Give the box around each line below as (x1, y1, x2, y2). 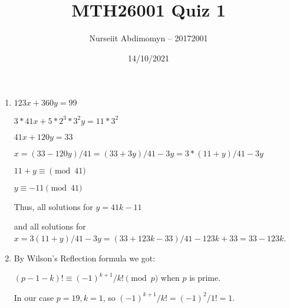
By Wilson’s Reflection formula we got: (14, 251, 156, 264)
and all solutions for (14, 220, 86, 232)
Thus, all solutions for (14, 200, 93, 212)
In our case (14, 291, 54, 303)
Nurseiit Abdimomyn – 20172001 (89, 32, 208, 44)
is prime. (189, 271, 221, 284)
